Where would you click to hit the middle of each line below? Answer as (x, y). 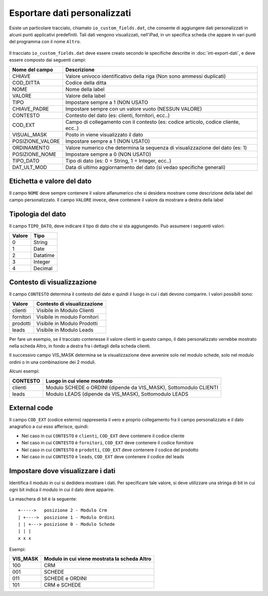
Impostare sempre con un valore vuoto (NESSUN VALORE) (134, 108)
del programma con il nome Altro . (45, 42)
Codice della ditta (86, 83)
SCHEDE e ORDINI (65, 579)
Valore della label (85, 96)
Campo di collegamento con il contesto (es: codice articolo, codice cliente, (153, 122)
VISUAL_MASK (30, 134)
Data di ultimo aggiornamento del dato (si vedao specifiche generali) (145, 167)
